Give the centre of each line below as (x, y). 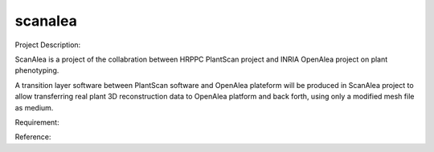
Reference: (33, 137)
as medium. (34, 107)
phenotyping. (37, 70)
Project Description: (48, 45)
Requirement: (37, 122)
